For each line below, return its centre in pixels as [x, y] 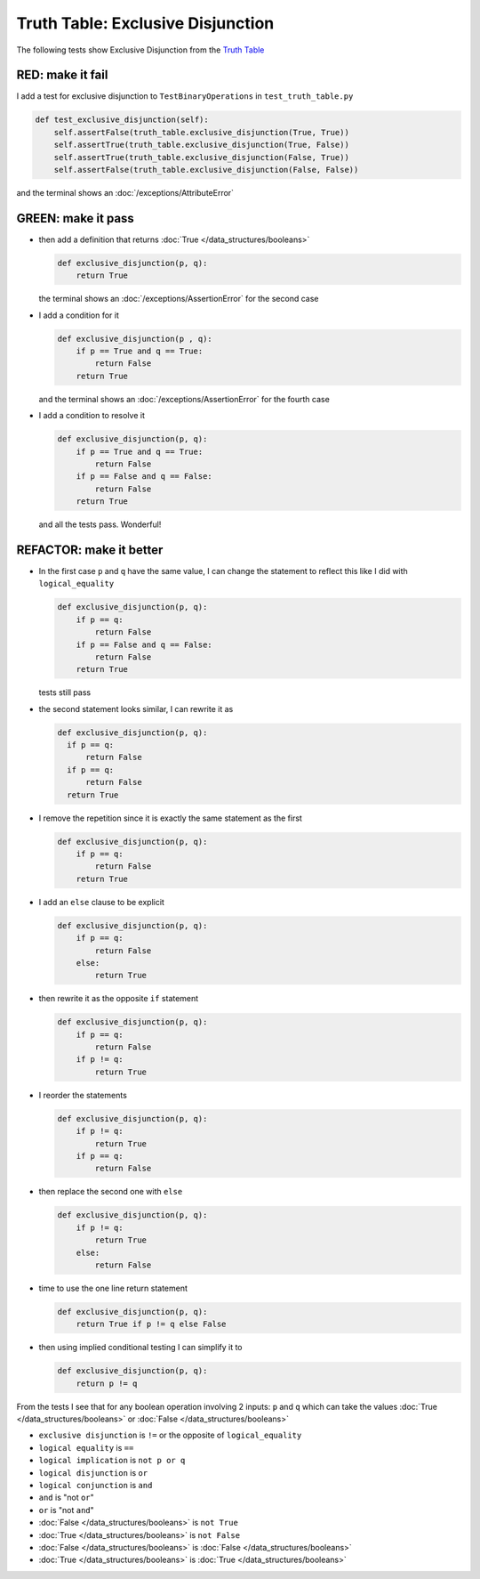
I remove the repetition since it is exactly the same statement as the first [170, 818]
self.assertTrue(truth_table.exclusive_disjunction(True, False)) [202, 145]
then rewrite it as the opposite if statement [119, 999]
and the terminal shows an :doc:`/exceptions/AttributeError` [125, 192]
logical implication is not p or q [112, 1461]
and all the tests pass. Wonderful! [100, 524]
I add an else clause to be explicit [101, 902]
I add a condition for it [79, 315]
